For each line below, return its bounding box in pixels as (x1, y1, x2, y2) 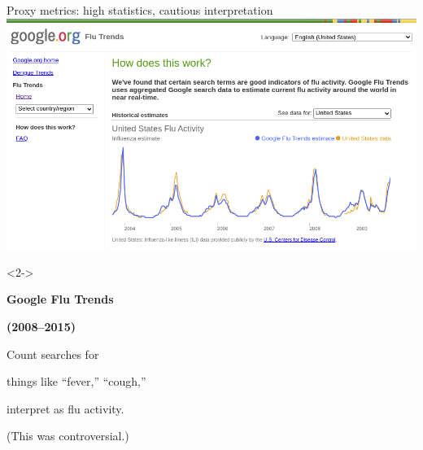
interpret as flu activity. (7, 400, 124, 417)
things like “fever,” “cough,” (7, 373, 146, 390)
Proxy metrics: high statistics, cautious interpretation (7, 2, 273, 18)
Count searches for (7, 345, 99, 362)
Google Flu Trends (7, 291, 114, 308)
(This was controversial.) (7, 427, 129, 444)
